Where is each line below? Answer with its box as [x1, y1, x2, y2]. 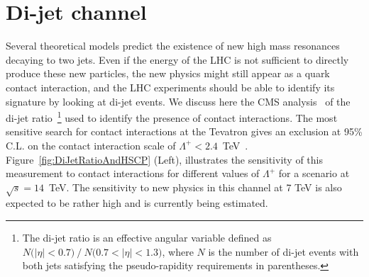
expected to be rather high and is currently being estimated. [6, 196, 268, 210]
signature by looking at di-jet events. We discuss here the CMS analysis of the [6, 94, 351, 108]
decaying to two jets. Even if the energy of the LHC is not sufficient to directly [6, 52, 349, 67]
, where [162, 244, 194, 259]
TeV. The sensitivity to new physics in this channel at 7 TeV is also [49, 179, 342, 194]
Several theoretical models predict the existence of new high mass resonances [6, 38, 340, 53]
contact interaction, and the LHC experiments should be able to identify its [6, 79, 335, 94]
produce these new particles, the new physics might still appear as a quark [6, 66, 330, 81]
